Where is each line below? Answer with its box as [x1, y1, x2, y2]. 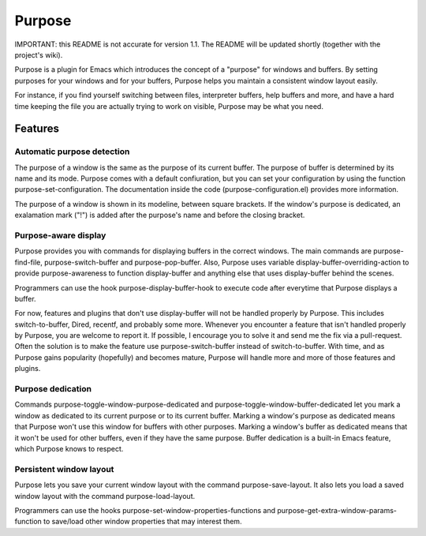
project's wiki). [14, 50, 63, 59]
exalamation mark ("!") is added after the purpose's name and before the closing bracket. [14, 210, 305, 220]
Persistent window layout [14, 463, 114, 474]
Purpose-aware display [14, 230, 106, 241]
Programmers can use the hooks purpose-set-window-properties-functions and [14, 505, 276, 515]
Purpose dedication [14, 384, 92, 395]
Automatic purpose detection [14, 146, 130, 157]
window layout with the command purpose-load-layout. [14, 491, 196, 500]
